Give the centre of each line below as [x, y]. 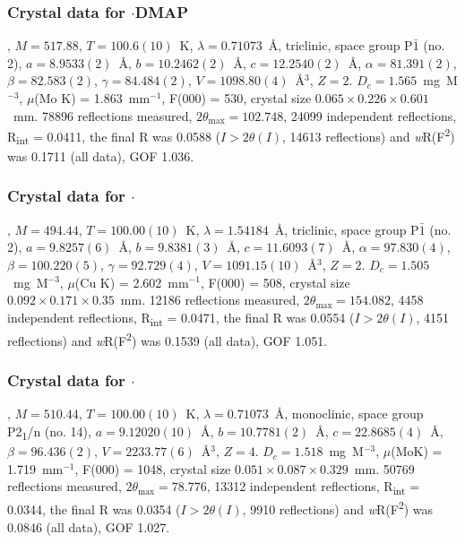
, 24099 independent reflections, [370, 115]
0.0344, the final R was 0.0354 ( [94, 509]
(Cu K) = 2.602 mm [132, 282]
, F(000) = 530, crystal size [237, 98]
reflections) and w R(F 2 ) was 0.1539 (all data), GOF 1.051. [168, 339]
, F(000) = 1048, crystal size [153, 468]
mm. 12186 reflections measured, [210, 300]
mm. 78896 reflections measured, [103, 115]
